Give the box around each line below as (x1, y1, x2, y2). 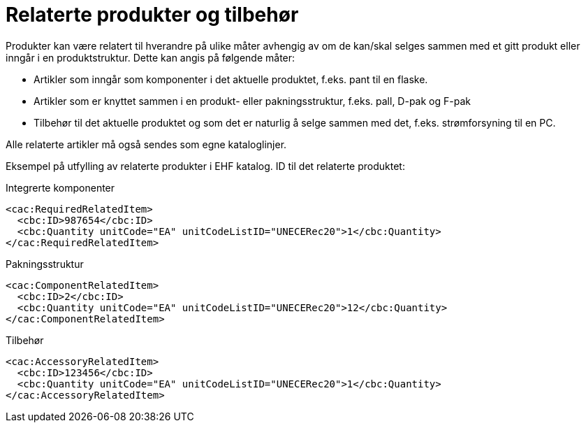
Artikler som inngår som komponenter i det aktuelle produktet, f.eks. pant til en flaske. (34, 73, 428, 85)
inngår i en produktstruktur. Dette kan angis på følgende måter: (6, 51, 295, 64)
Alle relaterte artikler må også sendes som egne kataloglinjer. (6, 138, 287, 150)
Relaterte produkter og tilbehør (6, 3, 299, 27)
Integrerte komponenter (6, 181, 115, 194)
